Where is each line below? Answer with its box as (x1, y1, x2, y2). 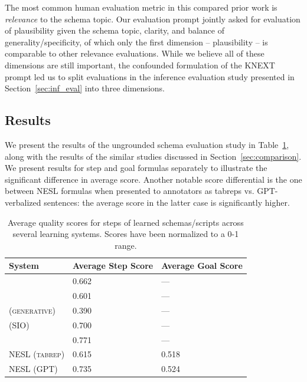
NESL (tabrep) (9, 348, 65, 360)
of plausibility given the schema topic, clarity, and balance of (5, 24, 224, 37)
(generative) (9, 304, 56, 316)
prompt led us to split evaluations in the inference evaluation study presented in (5, 70, 295, 83)
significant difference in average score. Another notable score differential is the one (5, 173, 302, 185)
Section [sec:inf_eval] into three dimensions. (5, 82, 165, 94)
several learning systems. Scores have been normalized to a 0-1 (12, 228, 239, 240)
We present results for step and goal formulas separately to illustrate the (5, 162, 267, 174)
